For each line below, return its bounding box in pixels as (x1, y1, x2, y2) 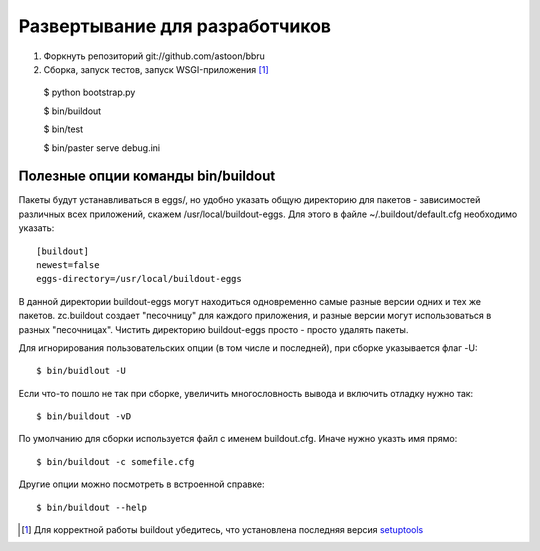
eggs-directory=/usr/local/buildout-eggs (36, 273, 242, 285)
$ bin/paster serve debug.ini (43, 141, 160, 154)
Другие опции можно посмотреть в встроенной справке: (18, 478, 265, 490)
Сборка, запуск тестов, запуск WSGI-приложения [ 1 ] (43, 63, 269, 75)
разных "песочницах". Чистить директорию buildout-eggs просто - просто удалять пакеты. (18, 323, 409, 335)
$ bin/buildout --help (36, 501, 148, 513)
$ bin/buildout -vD (36, 411, 132, 422)
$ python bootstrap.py (43, 86, 136, 99)
